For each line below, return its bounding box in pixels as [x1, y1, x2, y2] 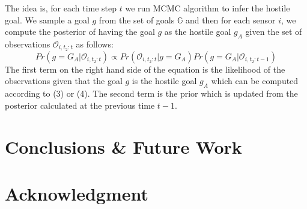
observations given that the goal [5, 74, 123, 87]
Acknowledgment [5, 181, 148, 205]
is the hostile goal [132, 74, 197, 87]
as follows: [76, 37, 114, 50]
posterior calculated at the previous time [5, 98, 155, 111]
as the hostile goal [164, 25, 231, 38]
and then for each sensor [185, 13, 276, 26]
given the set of [245, 25, 302, 38]
